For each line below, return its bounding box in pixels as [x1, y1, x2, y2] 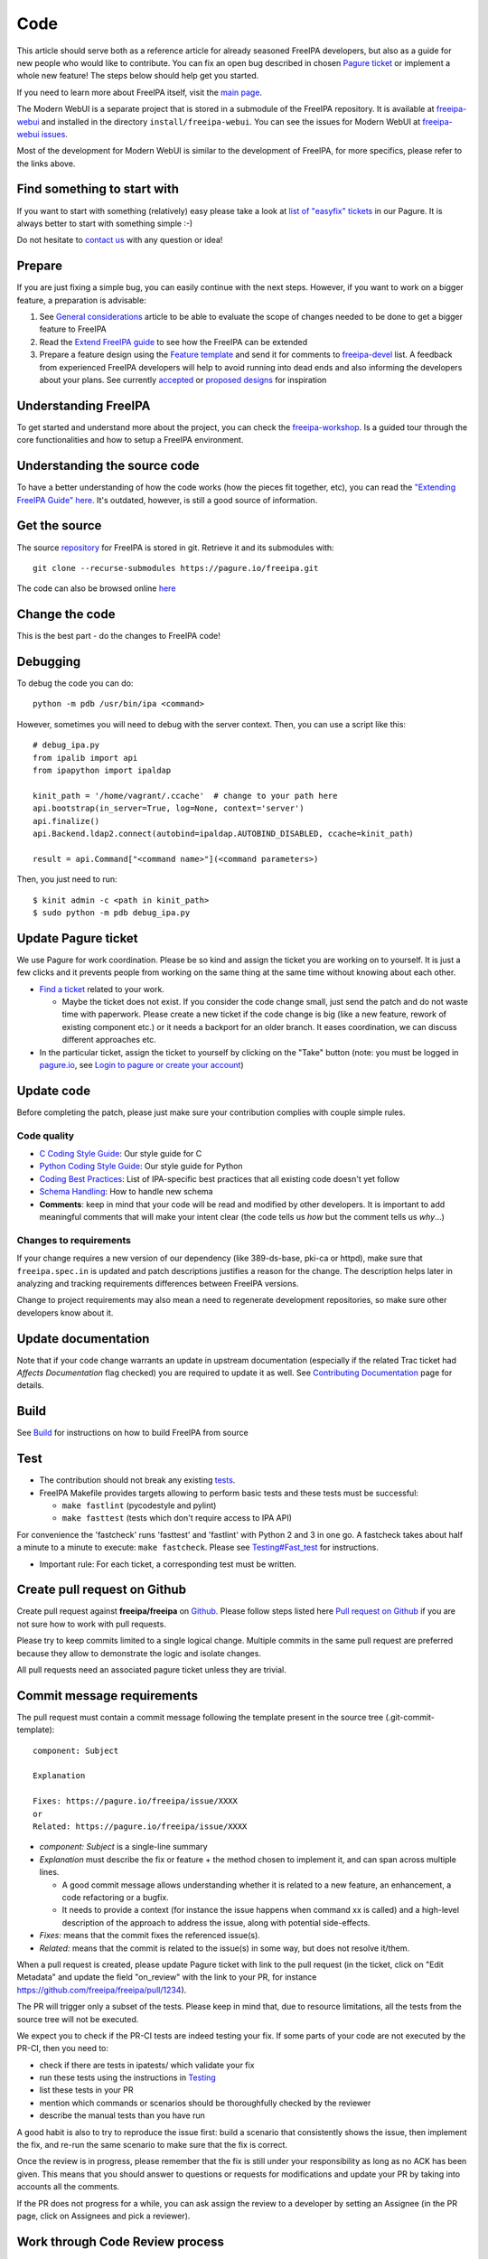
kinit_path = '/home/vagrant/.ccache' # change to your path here [33, 791, 338, 801]
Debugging [16, 654, 81, 669]
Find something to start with [16, 182, 180, 197]
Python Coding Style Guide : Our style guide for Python [39, 1161, 243, 1172]
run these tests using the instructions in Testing [39, 2072, 216, 2083]
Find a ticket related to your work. [39, 983, 164, 994]
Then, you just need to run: [16, 874, 117, 885]
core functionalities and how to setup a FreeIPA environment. [16, 435, 244, 445]
